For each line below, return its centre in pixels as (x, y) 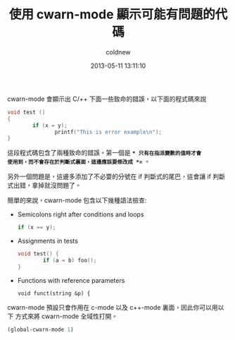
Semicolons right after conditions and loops (81, 214)
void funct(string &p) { (54, 293)
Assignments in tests (48, 241)
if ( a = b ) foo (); (70, 261)
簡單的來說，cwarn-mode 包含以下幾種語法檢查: (77, 200)
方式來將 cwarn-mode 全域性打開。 (66, 316)
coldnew (118, 52)
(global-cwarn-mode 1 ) (40, 329)
